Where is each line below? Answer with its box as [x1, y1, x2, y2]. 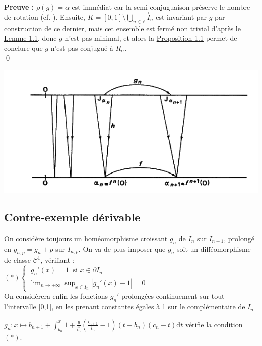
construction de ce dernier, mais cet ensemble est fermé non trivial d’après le [4, 23, 241, 33]
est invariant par [156, 11, 207, 22]
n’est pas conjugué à [50, 42, 113, 53]
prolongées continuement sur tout [121, 291, 225, 301]
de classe [4, 255, 31, 265]
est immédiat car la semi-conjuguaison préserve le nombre [72, 2, 250, 12]
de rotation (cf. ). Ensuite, [4, 11, 85, 22]
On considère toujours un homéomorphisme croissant [4, 233, 168, 243]
